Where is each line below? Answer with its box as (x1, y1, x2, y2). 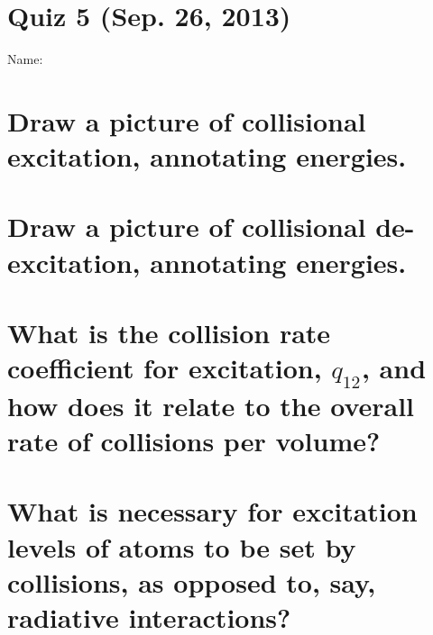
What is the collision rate (7, 314, 331, 351)
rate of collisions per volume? (7, 422, 381, 458)
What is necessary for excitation (7, 493, 418, 530)
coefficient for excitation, (7, 349, 322, 386)
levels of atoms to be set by (7, 528, 356, 565)
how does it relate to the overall (7, 386, 415, 423)
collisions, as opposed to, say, (7, 563, 376, 600)
